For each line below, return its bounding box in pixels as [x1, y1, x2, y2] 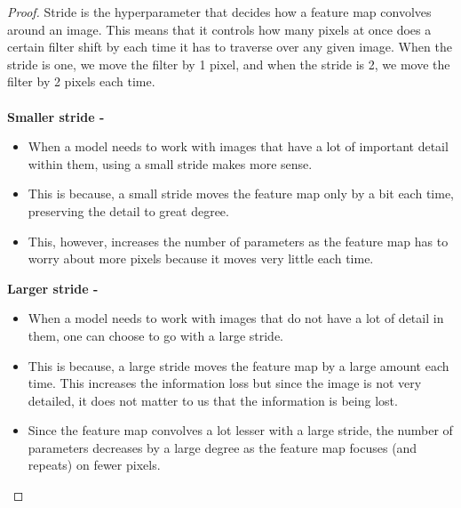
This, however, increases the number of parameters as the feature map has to [28, 231, 449, 250]
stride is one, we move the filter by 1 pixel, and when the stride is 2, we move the [7, 54, 450, 73]
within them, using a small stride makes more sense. [28, 154, 313, 173]
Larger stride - [7, 278, 99, 297]
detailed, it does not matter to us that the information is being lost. [28, 391, 398, 409]
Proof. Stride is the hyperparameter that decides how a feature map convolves [7, 3, 432, 20]
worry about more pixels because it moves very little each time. [28, 249, 374, 268]
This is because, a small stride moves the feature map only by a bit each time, [28, 184, 454, 203]
